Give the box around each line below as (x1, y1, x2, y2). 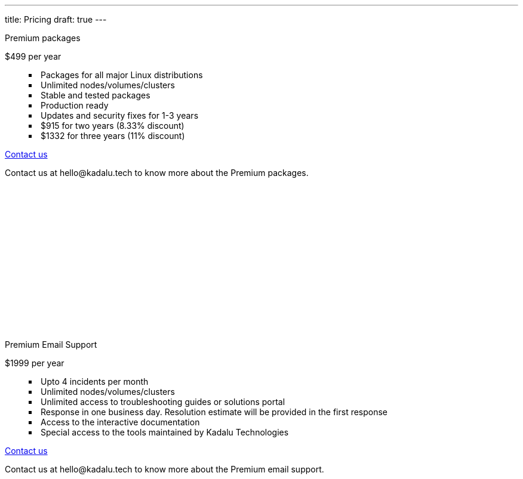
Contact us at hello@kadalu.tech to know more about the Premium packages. (5, 168, 309, 178)
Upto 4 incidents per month (41, 376, 149, 387)
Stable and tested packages (41, 90, 150, 100)
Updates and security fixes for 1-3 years (41, 110, 199, 120)
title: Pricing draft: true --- (5, 14, 107, 24)
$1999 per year (5, 358, 64, 368)
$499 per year (5, 51, 61, 61)
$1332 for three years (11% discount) (41, 131, 185, 141)
